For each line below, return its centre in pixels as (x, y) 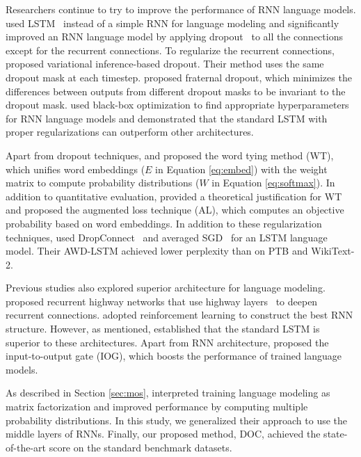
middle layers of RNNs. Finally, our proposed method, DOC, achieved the (163, 434)
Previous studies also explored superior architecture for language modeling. (166, 288)
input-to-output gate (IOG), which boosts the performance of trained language (174, 356)
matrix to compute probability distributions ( (103, 183)
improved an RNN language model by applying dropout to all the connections (174, 37)
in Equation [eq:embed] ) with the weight (241, 169)
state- (336, 434)
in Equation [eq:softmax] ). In (273, 183)
